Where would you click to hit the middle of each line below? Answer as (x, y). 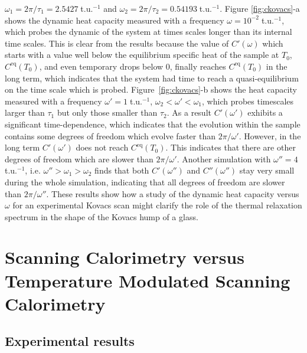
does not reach (102, 147)
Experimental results (70, 341)
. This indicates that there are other (231, 147)
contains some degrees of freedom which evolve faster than (110, 135)
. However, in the (270, 135)
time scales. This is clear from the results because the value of (117, 43)
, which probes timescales (248, 101)
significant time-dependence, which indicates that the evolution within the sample (153, 124)
